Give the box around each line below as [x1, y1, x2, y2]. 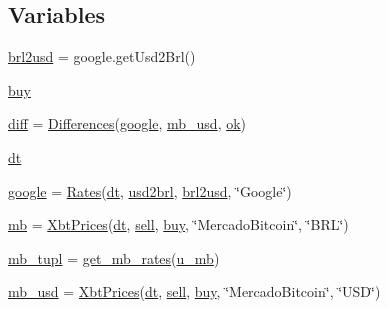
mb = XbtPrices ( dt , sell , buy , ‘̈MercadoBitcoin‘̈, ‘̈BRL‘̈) [8, 214, 349, 235]
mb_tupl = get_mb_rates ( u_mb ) [8, 247, 220, 268]
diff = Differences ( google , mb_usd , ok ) [8, 113, 247, 134]
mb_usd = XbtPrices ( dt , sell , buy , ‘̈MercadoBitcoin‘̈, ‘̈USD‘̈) [8, 281, 381, 302]
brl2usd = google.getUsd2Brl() [8, 46, 196, 67]
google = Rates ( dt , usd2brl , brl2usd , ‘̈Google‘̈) [8, 180, 292, 201]
